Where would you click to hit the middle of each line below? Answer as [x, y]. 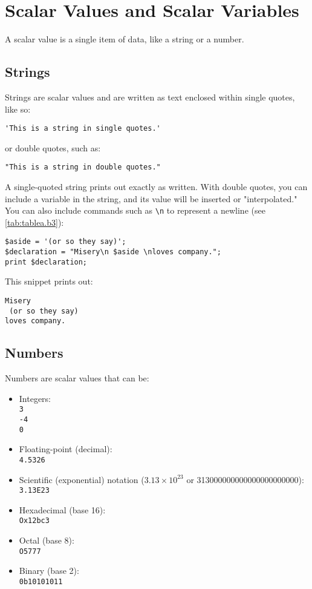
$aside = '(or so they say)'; [66, 242]
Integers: [35, 398]
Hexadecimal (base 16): [62, 509]
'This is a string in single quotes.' [83, 129]
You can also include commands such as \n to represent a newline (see [135, 210]
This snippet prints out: [49, 281]
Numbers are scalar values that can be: [77, 378]
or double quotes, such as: [53, 147]
